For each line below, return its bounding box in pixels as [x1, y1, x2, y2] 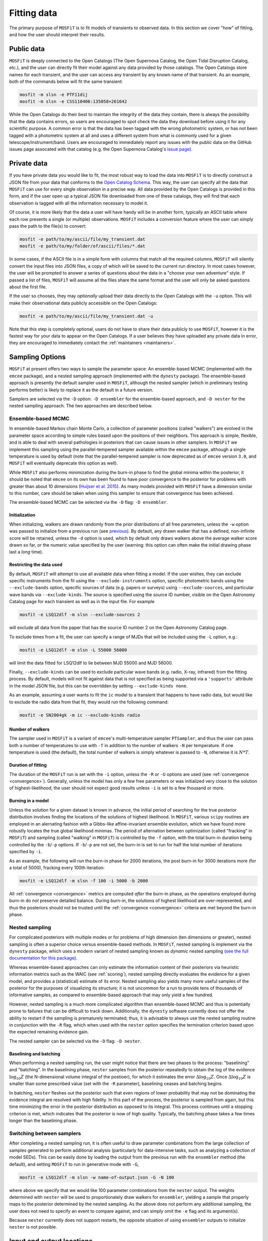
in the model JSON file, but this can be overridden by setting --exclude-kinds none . [9, 683, 188, 689]
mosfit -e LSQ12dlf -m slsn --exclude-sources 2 [19, 612, 140, 618]
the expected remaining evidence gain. [9, 1029, 89, 1035]
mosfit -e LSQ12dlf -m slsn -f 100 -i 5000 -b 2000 [19, 878, 148, 884]
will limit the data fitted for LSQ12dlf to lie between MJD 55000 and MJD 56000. [9, 660, 173, 666]
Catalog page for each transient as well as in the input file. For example [9, 599, 155, 605]
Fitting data [9, 7, 58, 18]
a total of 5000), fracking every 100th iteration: [9, 864, 105, 871]
